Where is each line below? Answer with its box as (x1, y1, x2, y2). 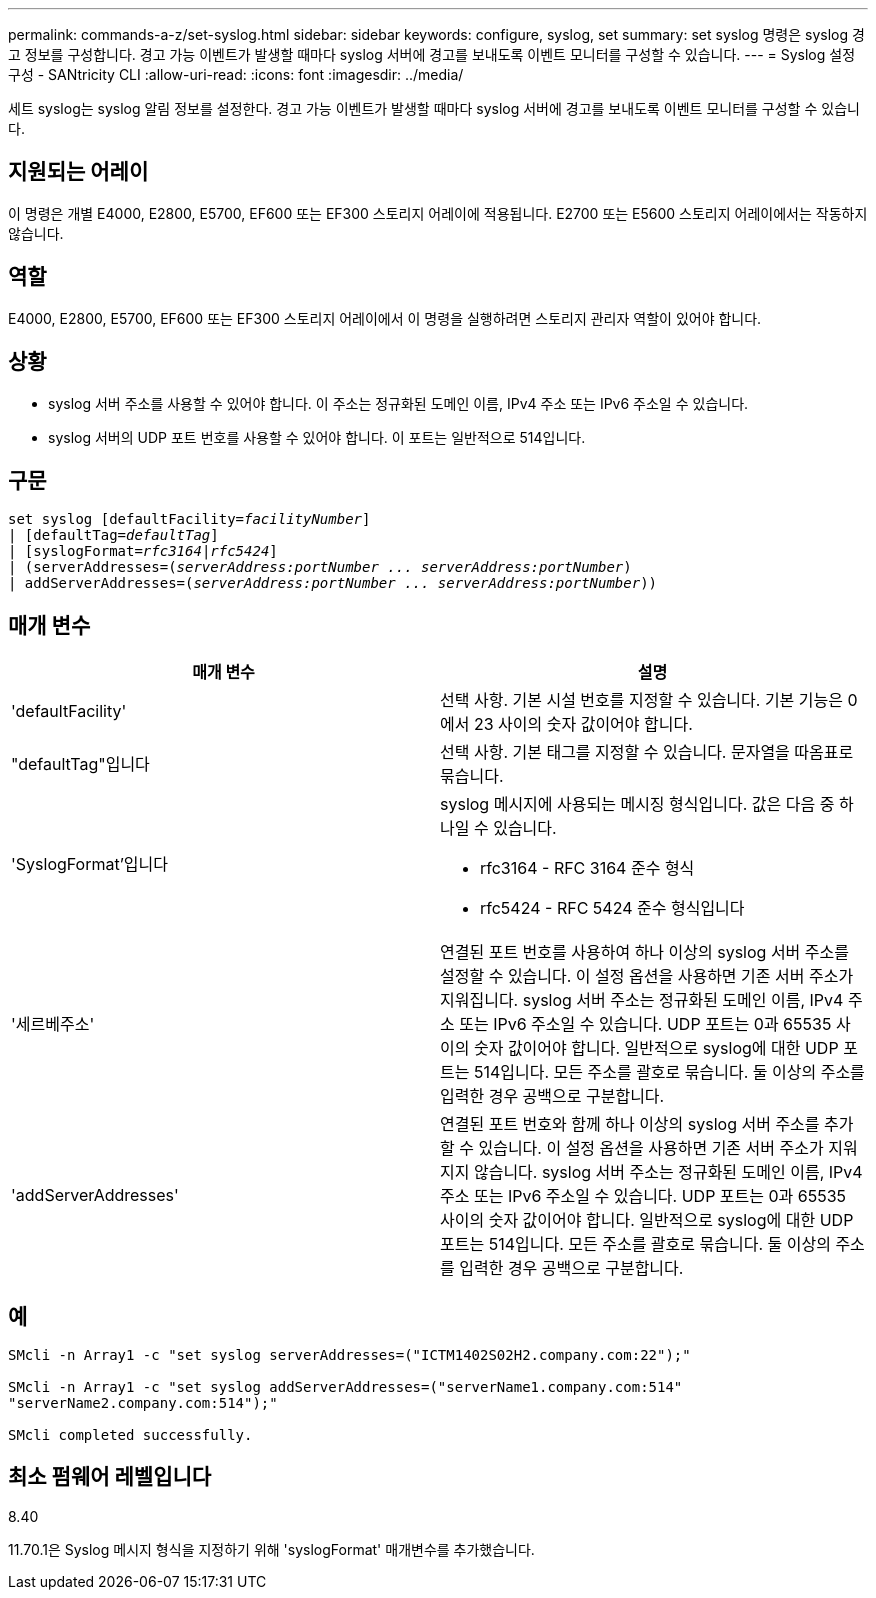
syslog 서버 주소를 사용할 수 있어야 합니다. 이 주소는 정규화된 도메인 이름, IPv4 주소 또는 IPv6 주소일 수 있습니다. (48, 394, 749, 412)
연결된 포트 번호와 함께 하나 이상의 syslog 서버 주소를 (440, 1114, 820, 1135)
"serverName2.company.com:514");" (8, 1395, 278, 1412)
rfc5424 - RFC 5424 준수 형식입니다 (480, 898, 745, 919)
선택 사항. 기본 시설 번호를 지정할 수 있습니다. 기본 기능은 (440, 690, 843, 711)
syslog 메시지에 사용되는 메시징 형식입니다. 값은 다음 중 (440, 794, 835, 815)
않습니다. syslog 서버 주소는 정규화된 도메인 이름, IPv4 (473, 1162, 863, 1183)
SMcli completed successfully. (8, 1427, 253, 1444)
